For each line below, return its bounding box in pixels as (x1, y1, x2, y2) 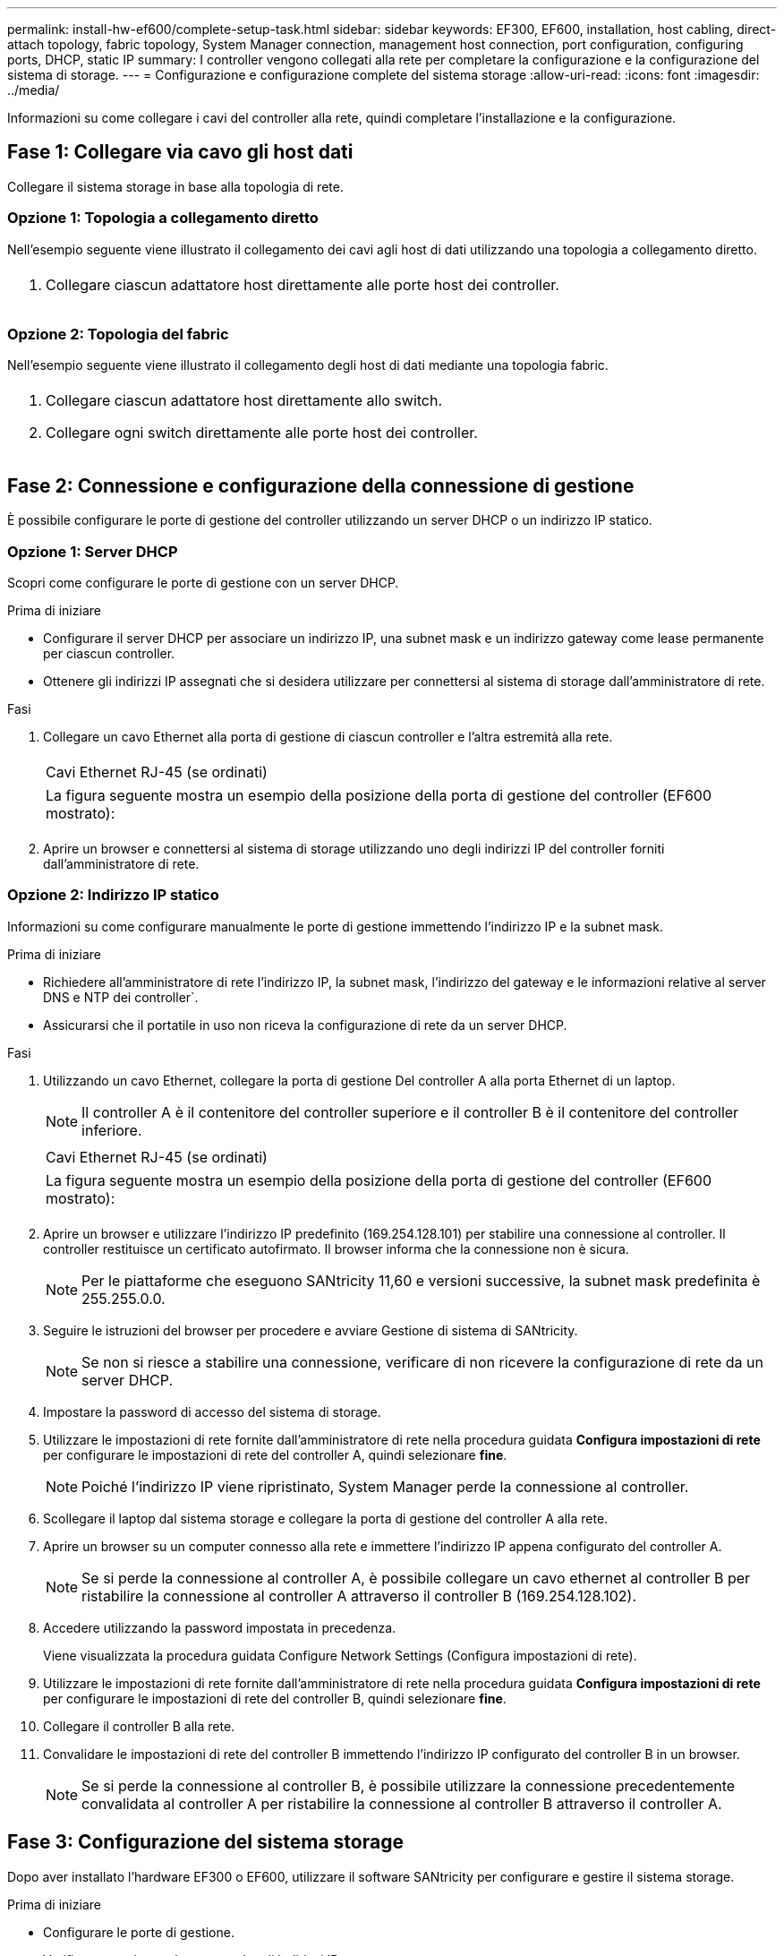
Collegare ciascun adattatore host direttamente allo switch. (46, 391, 443, 410)
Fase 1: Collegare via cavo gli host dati (7, 141, 354, 164)
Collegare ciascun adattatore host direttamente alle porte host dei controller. (46, 275, 559, 294)
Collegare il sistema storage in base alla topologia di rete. (7, 178, 344, 194)
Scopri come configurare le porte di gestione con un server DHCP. (7, 574, 399, 590)
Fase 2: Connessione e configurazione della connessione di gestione (7, 474, 635, 497)
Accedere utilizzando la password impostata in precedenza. (43, 1619, 396, 1635)
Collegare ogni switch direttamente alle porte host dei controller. (46, 424, 478, 442)
